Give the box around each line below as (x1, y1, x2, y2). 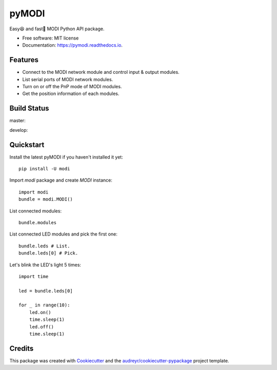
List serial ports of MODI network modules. (22, 76, 113, 82)
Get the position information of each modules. (22, 90, 120, 97)
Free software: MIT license (22, 35, 79, 41)
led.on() (29, 309, 51, 315)
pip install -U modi (18, 166, 70, 171)
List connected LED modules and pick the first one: (9, 231, 117, 237)
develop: (9, 127, 28, 133)
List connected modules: (9, 208, 62, 214)
